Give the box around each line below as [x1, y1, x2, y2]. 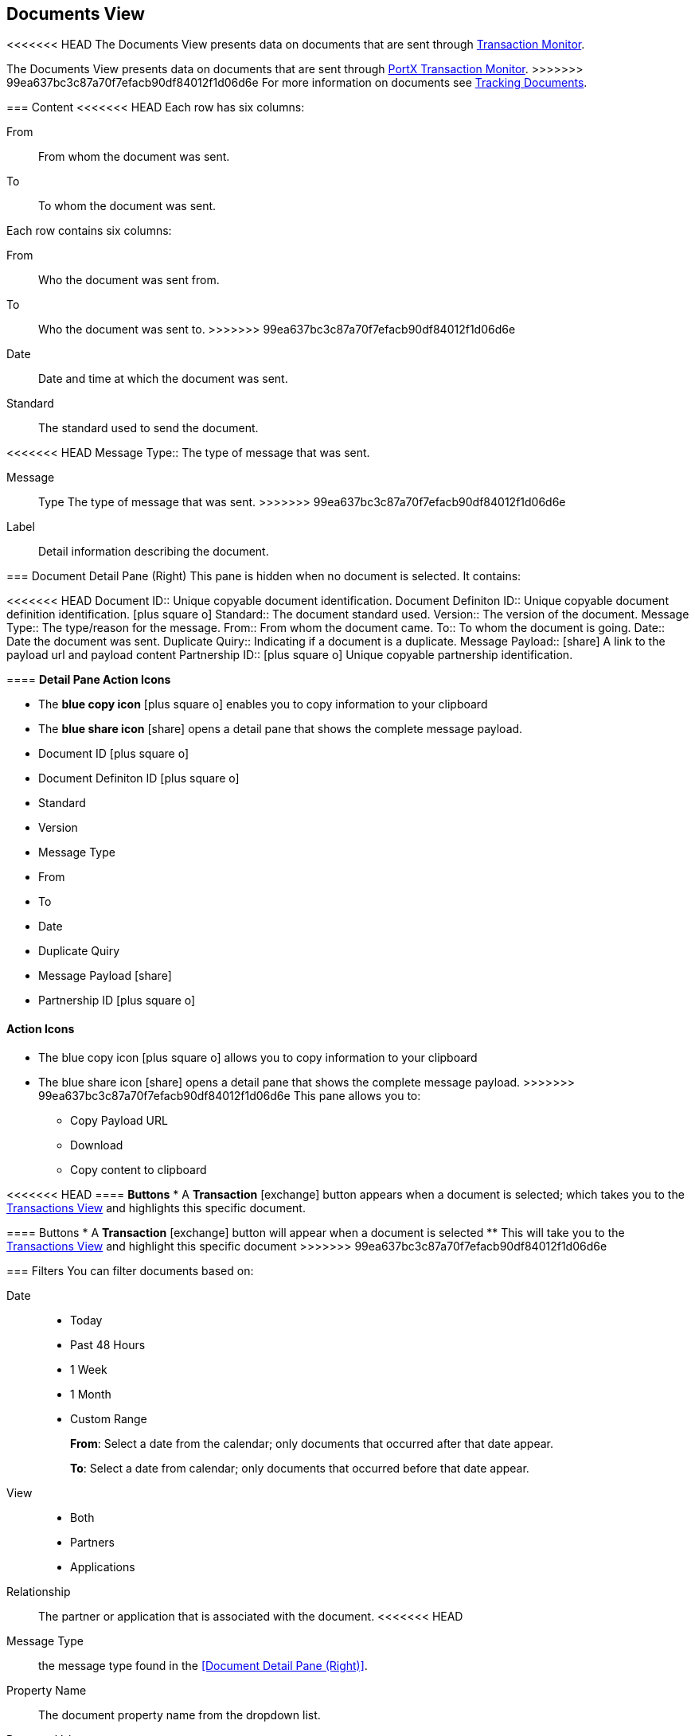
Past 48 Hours [70, 1337, 146, 1352]
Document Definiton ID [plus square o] [38, 771, 240, 786]
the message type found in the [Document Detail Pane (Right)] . [38, 1658, 368, 1672]
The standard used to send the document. [38, 421, 259, 435]
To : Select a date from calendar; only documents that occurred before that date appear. [70, 1461, 529, 1475]
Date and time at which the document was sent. [38, 372, 288, 386]
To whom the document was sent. [38, 199, 217, 213]
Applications [70, 1559, 135, 1574]
